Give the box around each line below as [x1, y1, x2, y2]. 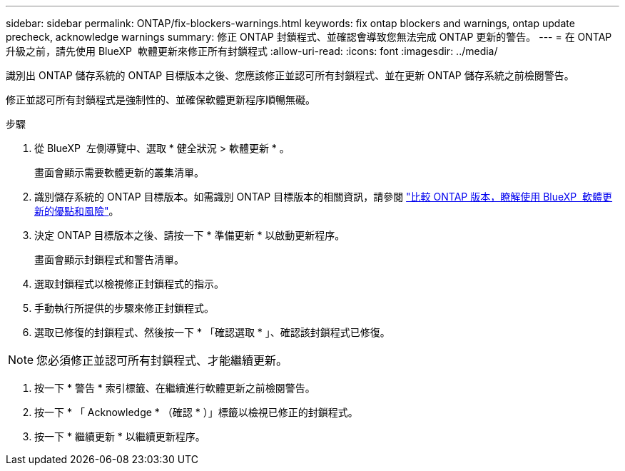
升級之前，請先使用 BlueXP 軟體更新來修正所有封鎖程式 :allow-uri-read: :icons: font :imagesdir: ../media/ [6, 45, 498, 57]
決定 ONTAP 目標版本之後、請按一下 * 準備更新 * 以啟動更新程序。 [34, 229, 345, 241]
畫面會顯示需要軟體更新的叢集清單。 [34, 166, 204, 178]
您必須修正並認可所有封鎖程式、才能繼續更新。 [36, 353, 288, 368]
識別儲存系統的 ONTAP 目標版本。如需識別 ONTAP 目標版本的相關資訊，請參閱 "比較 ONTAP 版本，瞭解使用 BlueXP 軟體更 [34, 191, 613, 203]
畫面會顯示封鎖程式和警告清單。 [34, 253, 184, 265]
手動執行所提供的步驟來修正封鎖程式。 [34, 302, 214, 314]
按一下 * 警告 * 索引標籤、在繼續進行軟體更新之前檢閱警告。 [34, 382, 315, 394]
